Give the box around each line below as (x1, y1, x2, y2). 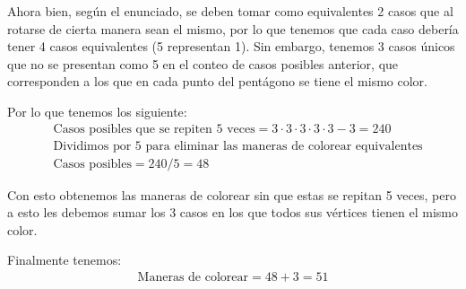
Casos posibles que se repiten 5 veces (53, 122, 255, 136)
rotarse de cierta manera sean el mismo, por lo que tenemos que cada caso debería (7, 19, 459, 38)
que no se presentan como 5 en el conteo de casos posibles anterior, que (7, 54, 399, 73)
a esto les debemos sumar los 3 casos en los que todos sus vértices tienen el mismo (7, 203, 458, 222)
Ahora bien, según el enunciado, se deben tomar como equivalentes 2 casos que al (7, 2, 453, 20)
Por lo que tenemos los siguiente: (7, 101, 187, 120)
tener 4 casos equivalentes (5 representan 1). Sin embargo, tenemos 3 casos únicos (7, 37, 455, 56)
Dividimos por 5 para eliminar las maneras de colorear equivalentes (53, 139, 423, 153)
